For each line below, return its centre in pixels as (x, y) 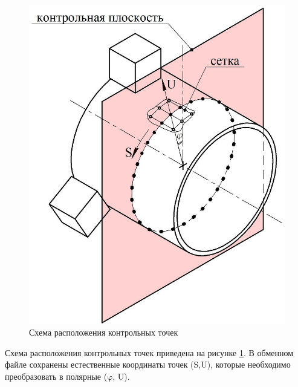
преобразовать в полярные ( (56, 376)
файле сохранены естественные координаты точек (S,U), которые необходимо (148, 364)
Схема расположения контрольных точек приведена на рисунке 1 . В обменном (149, 352)
